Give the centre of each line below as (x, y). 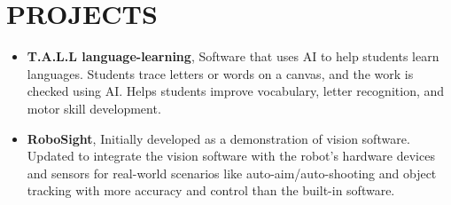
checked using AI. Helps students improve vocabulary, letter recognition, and (236, 91)
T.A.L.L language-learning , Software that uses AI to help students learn (233, 56)
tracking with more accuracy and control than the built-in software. (211, 190)
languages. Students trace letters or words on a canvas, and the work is (220, 73)
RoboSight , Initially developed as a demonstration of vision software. (218, 138)
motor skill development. (94, 108)
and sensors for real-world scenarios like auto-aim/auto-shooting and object (232, 173)
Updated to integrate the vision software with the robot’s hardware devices (231, 156)
